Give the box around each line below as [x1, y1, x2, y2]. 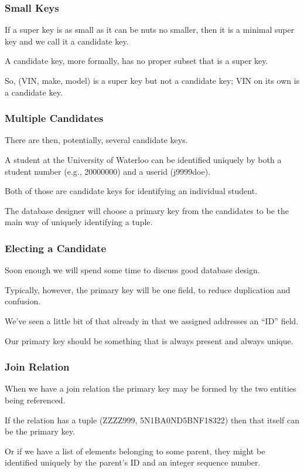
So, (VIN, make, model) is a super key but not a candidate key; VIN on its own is [5, 74, 300, 86]
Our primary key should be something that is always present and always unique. [5, 334, 293, 347]
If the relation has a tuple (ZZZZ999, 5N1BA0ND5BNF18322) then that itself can [5, 413, 300, 426]
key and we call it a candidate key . [5, 35, 129, 47]
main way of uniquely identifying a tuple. [5, 216, 153, 228]
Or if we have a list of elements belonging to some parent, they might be [5, 444, 265, 457]
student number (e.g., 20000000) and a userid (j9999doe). [5, 165, 211, 177]
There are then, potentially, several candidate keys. [5, 134, 188, 146]
